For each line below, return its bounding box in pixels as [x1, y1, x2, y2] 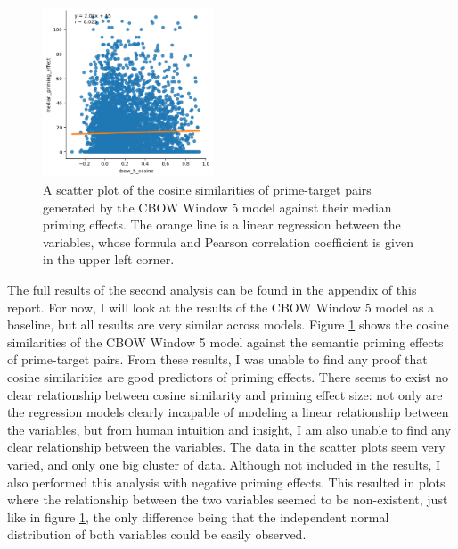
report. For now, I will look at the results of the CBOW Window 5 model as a [7, 297, 435, 316]
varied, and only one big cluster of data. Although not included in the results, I [7, 454, 441, 473]
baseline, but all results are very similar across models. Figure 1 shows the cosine [7, 315, 449, 334]
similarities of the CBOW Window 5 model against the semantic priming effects [7, 332, 444, 351]
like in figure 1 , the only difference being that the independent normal [7, 507, 389, 526]
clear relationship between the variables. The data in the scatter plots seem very [7, 437, 446, 456]
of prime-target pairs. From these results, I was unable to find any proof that [7, 350, 428, 369]
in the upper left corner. [43, 250, 175, 269]
